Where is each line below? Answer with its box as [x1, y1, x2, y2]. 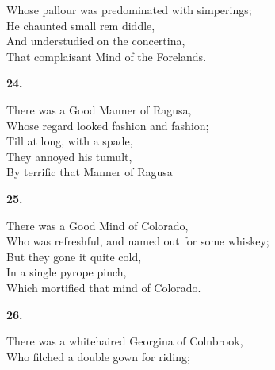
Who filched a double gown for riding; [6, 348, 190, 364]
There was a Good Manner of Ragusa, [6, 101, 192, 118]
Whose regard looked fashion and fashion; [6, 117, 209, 133]
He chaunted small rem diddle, [6, 17, 155, 33]
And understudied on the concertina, [6, 33, 185, 49]
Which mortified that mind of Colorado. [6, 279, 201, 295]
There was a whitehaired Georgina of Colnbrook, [6, 333, 243, 349]
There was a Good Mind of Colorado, [6, 217, 189, 233]
